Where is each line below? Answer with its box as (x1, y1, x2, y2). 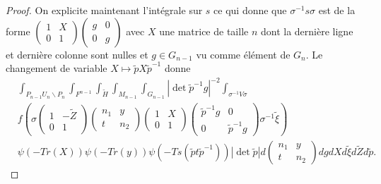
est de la (318, 3, 356, 17)
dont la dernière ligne (260, 23, 353, 38)
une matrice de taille (159, 23, 249, 38)
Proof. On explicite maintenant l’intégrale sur (6, 3, 203, 17)
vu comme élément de (196, 47, 291, 61)
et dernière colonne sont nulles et (6, 47, 148, 61)
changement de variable (6, 61, 107, 75)
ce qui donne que (213, 3, 287, 17)
